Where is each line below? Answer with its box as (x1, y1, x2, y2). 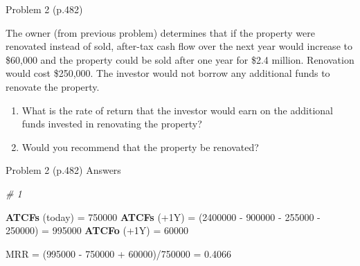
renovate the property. (6, 79, 100, 94)
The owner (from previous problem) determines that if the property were (6, 25, 315, 39)
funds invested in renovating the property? (21, 116, 202, 131)
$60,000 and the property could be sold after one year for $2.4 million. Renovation (6, 52, 354, 66)
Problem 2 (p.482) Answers (6, 163, 121, 177)
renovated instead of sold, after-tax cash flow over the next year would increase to (6, 39, 352, 53)
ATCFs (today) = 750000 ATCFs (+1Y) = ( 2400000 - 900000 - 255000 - (6, 209, 321, 224)
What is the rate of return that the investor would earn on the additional (21, 103, 333, 117)
